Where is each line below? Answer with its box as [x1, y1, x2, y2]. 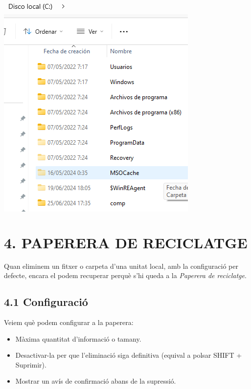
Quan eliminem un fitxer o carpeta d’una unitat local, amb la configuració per [4, 260, 238, 271]
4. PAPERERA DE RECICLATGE [4, 232, 248, 252]
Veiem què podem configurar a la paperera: [4, 317, 134, 327]
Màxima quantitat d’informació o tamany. [15, 333, 141, 344]
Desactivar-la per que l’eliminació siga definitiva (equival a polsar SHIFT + [15, 350, 242, 360]
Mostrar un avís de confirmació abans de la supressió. [15, 376, 176, 386]
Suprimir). [15, 359, 46, 369]
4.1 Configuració [4, 294, 88, 309]
